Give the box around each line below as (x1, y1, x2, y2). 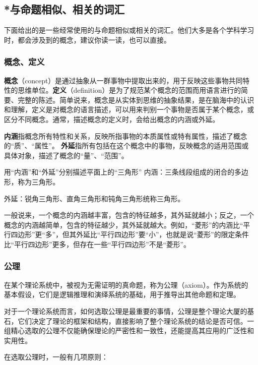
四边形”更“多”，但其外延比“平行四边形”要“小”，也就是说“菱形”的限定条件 (10, 229, 249, 240)
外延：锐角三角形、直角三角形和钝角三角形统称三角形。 (4, 193, 185, 203)
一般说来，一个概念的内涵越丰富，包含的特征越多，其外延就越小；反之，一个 (4, 210, 254, 220)
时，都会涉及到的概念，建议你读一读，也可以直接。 (4, 34, 171, 45)
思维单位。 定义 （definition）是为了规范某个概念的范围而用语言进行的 (17, 85, 241, 95)
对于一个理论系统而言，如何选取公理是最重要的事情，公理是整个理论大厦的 (4, 305, 247, 316)
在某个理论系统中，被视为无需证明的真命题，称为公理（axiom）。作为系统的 (4, 279, 248, 290)
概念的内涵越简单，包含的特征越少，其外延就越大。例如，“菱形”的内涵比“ (4, 219, 243, 230)
